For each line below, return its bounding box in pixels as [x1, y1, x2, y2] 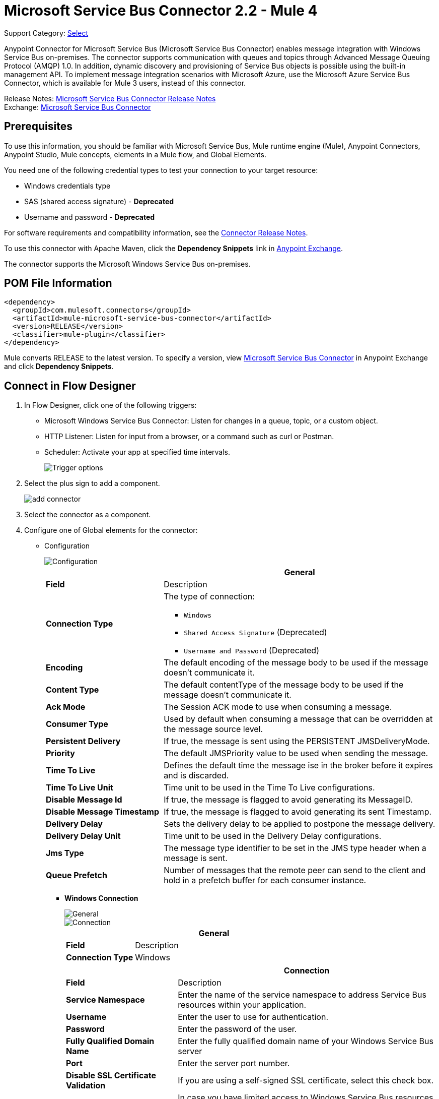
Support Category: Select [4, 28, 89, 37]
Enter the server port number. [178, 1058, 290, 1069]
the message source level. [164, 724, 263, 735]
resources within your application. [178, 1000, 307, 1010]
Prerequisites [4, 120, 72, 133]
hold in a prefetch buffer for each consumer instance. [164, 875, 367, 886]
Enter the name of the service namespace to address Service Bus [178, 990, 426, 1000]
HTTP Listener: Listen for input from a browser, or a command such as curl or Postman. [44, 432, 334, 441]
